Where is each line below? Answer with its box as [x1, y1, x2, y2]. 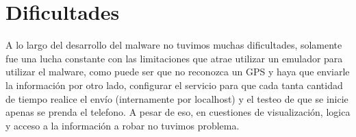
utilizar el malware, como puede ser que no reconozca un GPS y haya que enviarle [5, 64, 350, 79]
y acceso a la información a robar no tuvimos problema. [5, 118, 240, 132]
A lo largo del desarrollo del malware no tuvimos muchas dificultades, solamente [5, 38, 342, 52]
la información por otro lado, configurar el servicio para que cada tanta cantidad [5, 77, 343, 92]
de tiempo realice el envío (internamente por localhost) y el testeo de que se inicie [5, 91, 348, 105]
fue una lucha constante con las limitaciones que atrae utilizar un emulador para [5, 51, 343, 65]
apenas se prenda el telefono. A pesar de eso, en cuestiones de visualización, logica [5, 105, 351, 119]
